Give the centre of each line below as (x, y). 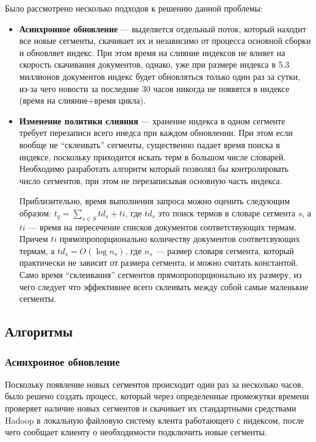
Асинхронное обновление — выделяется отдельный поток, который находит (163, 28)
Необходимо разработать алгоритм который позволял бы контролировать (154, 169)
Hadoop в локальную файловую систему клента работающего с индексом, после (155, 420)
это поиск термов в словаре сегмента (227, 212)
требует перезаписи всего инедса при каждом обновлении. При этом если (156, 133)
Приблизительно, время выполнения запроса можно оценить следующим (155, 201)
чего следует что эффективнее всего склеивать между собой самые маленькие (164, 286)
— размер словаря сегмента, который (225, 250)
